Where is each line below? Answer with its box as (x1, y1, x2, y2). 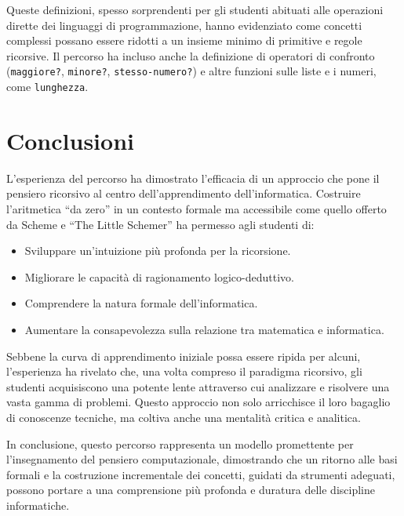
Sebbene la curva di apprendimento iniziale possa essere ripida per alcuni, (6, 347, 361, 364)
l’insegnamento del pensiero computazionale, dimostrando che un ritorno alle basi (6, 451, 398, 467)
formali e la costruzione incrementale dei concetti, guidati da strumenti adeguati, (6, 466, 395, 482)
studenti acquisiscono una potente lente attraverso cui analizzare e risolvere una (6, 378, 390, 394)
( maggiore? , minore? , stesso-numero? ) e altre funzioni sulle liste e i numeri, (6, 63, 377, 79)
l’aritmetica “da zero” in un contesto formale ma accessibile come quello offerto (6, 201, 387, 216)
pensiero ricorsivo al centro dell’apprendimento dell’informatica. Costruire (6, 185, 361, 202)
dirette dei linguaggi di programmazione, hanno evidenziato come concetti (6, 16, 362, 33)
